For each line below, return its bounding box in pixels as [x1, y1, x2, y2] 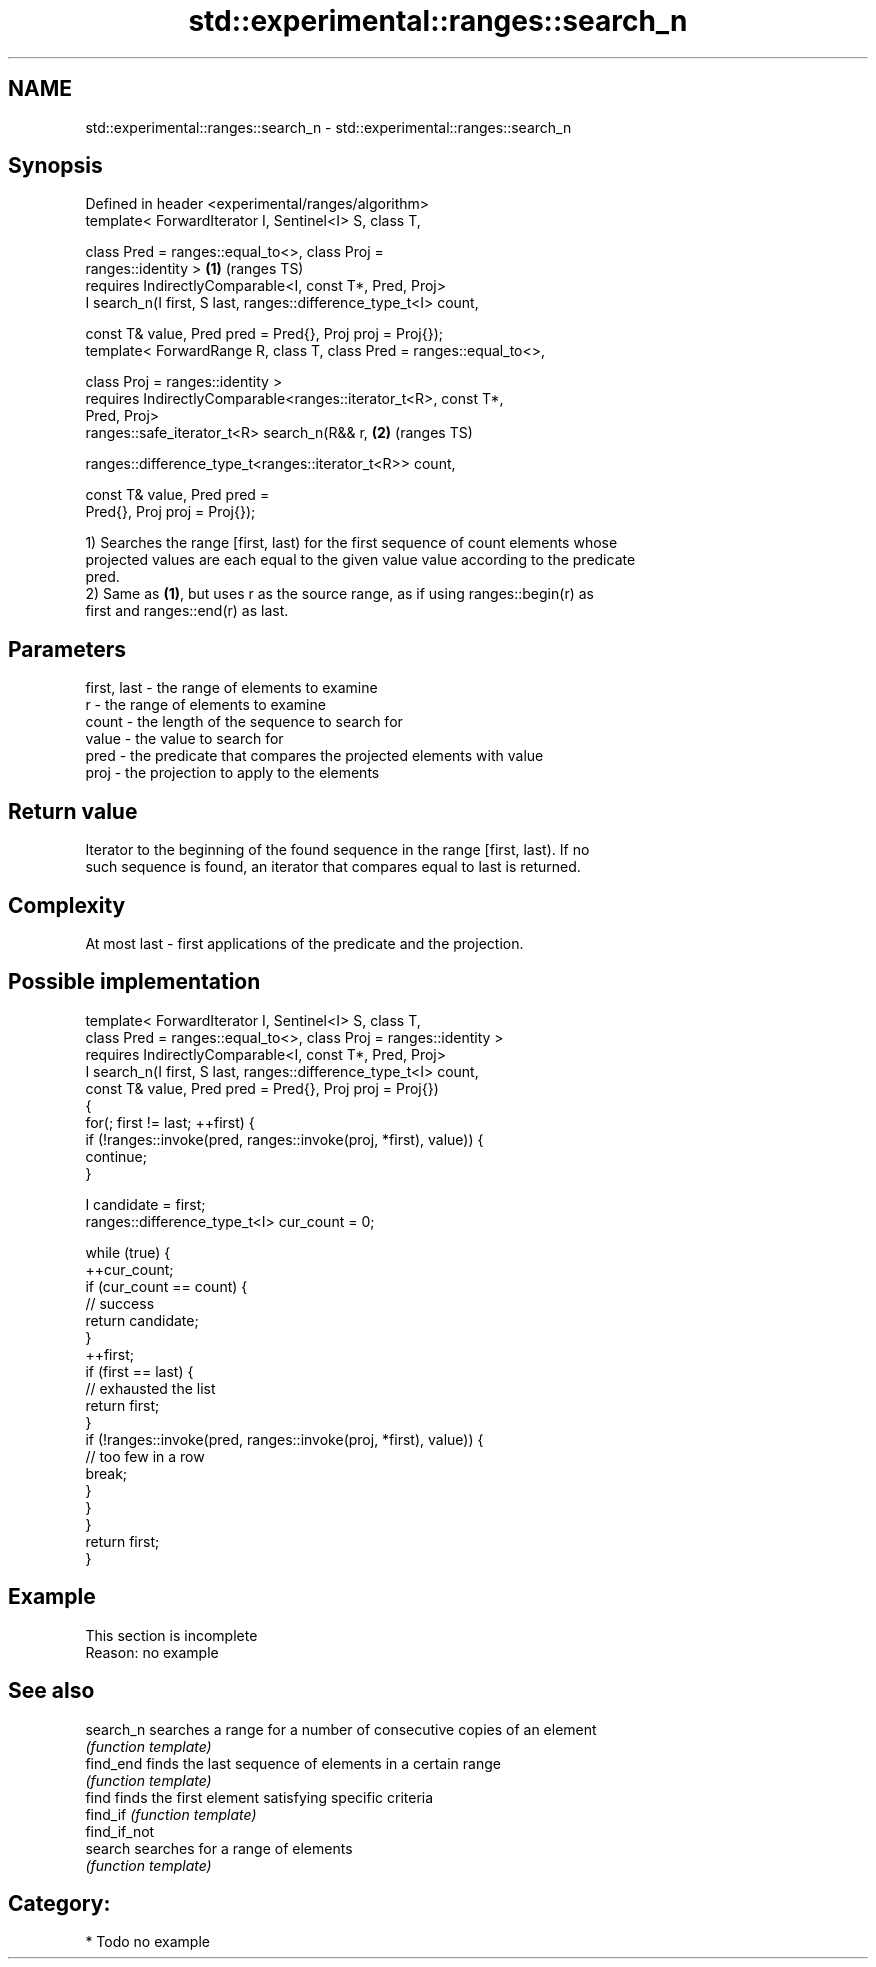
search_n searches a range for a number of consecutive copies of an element [85, 1720, 597, 1738]
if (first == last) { [85, 1362, 194, 1380]
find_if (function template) [85, 1805, 257, 1823]
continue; [85, 1147, 147, 1165]
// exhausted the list [85, 1379, 216, 1397]
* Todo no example [85, 1933, 210, 1951]
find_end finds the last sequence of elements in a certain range [85, 1754, 501, 1772]
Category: [8, 1890, 111, 1916]
